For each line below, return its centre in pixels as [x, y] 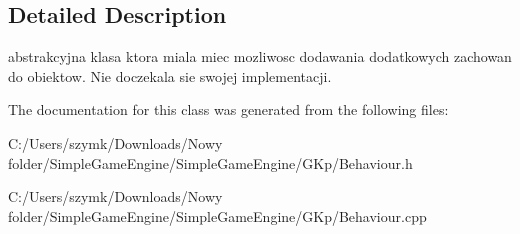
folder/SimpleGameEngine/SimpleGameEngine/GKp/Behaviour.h [210, 162]
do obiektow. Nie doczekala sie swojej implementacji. [170, 75]
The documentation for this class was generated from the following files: [228, 109]
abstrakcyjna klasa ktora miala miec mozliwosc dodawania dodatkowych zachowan [260, 56]
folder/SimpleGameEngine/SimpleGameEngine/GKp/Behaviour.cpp [217, 215]
